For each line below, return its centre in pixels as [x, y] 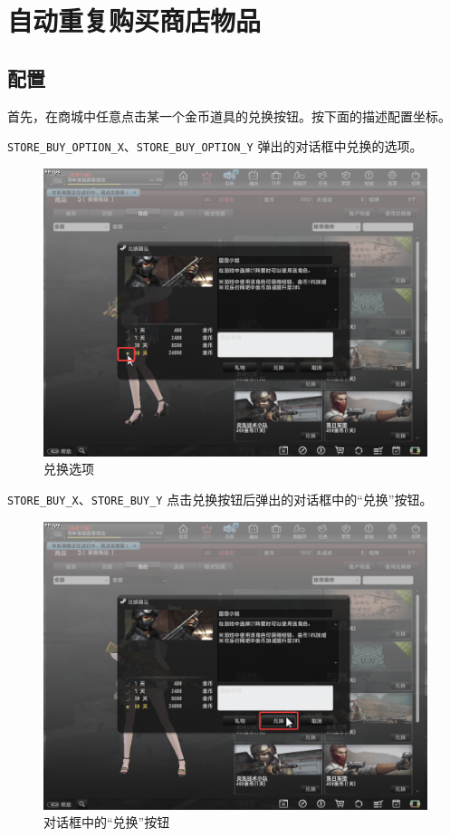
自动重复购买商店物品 [134, 20]
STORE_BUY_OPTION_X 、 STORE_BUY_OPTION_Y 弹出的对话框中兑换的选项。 [215, 146]
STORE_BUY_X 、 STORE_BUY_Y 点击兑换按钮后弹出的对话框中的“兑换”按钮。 [220, 500]
